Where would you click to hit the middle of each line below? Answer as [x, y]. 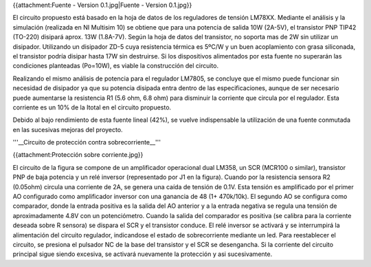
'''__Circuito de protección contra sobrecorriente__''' [87, 142]
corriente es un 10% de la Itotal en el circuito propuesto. [92, 107]
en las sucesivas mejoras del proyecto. [68, 129]
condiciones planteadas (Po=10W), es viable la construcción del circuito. [116, 66]
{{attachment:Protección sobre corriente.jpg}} [78, 155]
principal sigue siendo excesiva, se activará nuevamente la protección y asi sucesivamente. [143, 254]
